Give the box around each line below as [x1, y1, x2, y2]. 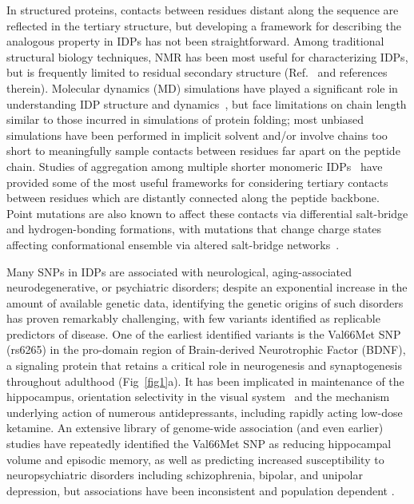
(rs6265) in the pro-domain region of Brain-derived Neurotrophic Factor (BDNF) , [6, 341, 406, 358]
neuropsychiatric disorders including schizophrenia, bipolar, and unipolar [6, 466, 363, 483]
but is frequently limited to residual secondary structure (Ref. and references [6, 64, 388, 81]
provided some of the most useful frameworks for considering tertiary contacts [6, 173, 388, 190]
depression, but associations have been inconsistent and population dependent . [6, 482, 395, 498]
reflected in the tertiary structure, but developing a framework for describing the [6, 17, 402, 34]
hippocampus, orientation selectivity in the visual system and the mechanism [6, 388, 390, 405]
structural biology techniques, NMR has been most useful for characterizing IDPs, [6, 48, 408, 65]
